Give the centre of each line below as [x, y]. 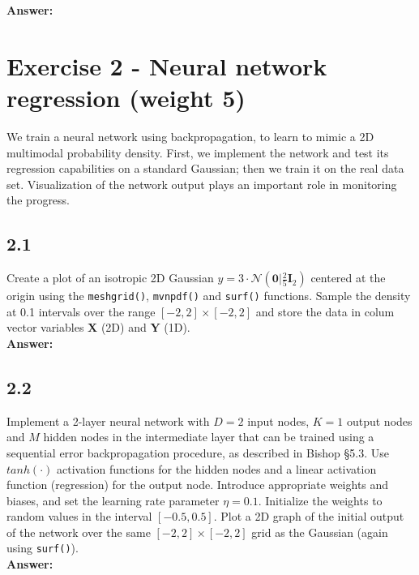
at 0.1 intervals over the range [81, 311]
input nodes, [278, 421]
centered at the [348, 278]
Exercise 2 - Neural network [167, 65]
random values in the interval [79, 516]
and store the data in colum [325, 311]
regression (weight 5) [126, 97]
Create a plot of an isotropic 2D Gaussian [110, 278]
